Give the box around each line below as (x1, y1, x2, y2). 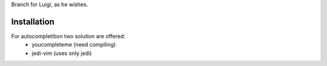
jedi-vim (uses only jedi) (31, 49, 92, 57)
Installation (11, 16, 54, 27)
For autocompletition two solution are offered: (11, 32, 125, 39)
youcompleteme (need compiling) (31, 41, 116, 48)
